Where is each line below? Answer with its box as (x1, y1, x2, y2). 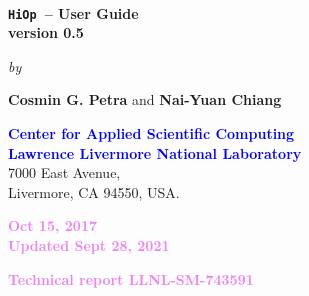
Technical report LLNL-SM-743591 (8, 268, 254, 289)
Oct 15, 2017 (8, 215, 97, 236)
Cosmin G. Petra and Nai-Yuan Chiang (8, 89, 282, 110)
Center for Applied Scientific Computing (8, 123, 295, 144)
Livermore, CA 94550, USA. (8, 181, 180, 202)
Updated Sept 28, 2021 (8, 235, 170, 255)
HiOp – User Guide (8, 2, 139, 23)
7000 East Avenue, (8, 162, 121, 183)
